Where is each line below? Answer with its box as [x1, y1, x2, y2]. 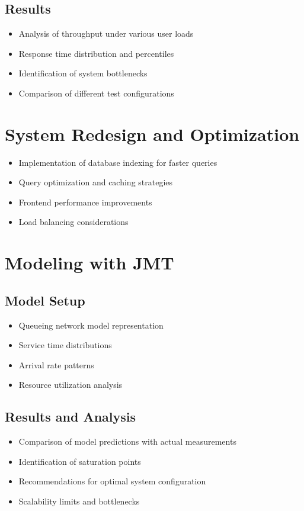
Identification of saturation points [18, 455, 141, 467]
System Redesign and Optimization [5, 121, 300, 146]
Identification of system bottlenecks [18, 67, 148, 79]
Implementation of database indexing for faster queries [18, 156, 217, 168]
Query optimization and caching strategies [18, 176, 173, 188]
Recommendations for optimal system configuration [18, 475, 206, 487]
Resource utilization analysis [18, 378, 123, 391]
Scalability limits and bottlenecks [18, 495, 140, 507]
